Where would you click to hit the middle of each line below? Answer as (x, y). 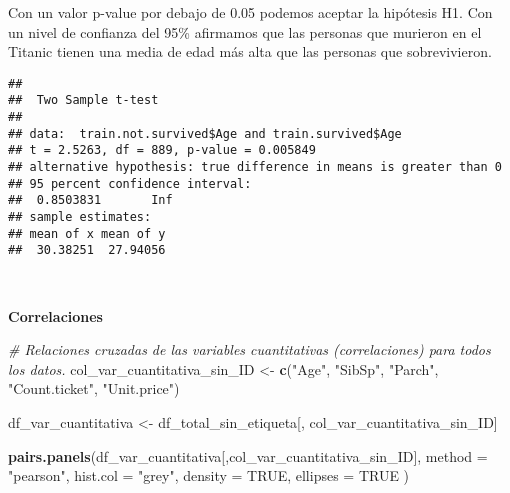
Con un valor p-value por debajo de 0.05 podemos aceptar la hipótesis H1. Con (250, 12)
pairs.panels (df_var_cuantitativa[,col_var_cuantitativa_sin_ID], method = (248, 455)
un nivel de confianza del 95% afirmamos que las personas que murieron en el (245, 31)
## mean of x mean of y (87, 233)
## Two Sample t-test (83, 100)
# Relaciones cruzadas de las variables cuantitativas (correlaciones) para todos (249, 349)
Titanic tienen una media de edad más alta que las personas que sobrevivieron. (250, 51)
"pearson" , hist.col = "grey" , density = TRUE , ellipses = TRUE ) (209, 475)
